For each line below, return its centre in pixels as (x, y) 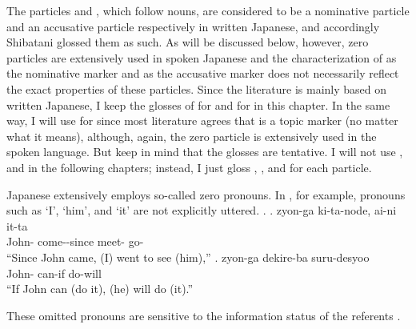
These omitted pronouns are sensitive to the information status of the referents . (204, 315)
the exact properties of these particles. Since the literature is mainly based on (197, 88)
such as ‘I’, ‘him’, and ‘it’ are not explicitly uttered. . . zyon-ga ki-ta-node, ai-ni (202, 210)
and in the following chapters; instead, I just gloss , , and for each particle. (189, 167)
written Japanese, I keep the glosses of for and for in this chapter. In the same (198, 104)
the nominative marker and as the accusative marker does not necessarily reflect (203, 73)
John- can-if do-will (54, 273)
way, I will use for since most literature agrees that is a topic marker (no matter (202, 120)
